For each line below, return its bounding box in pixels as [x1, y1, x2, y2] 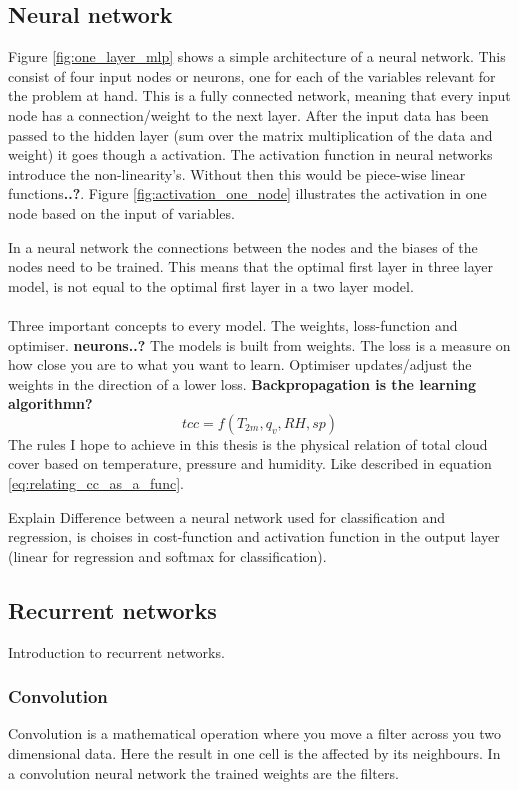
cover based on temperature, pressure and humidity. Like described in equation [8, 453, 492, 474]
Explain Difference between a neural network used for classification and [8, 506, 446, 527]
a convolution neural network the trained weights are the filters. [8, 762, 399, 783]
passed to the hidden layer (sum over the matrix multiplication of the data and [8, 124, 493, 145]
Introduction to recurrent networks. [8, 641, 225, 662]
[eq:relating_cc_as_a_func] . [8, 473, 184, 494]
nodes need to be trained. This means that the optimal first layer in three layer [8, 256, 494, 277]
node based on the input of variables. [8, 202, 235, 223]
